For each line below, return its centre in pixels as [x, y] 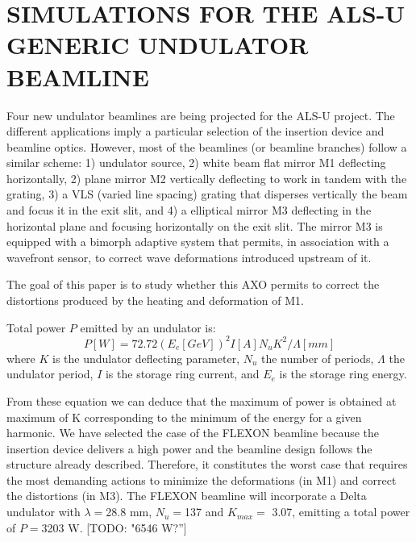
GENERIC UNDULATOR [158, 45]
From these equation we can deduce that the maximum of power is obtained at [202, 400]
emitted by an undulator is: [148, 327]
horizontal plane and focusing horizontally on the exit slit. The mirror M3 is [195, 225]
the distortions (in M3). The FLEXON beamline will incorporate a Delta [187, 496]
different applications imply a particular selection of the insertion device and [196, 131]
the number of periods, [318, 358]
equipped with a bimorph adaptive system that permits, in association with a [198, 242]
